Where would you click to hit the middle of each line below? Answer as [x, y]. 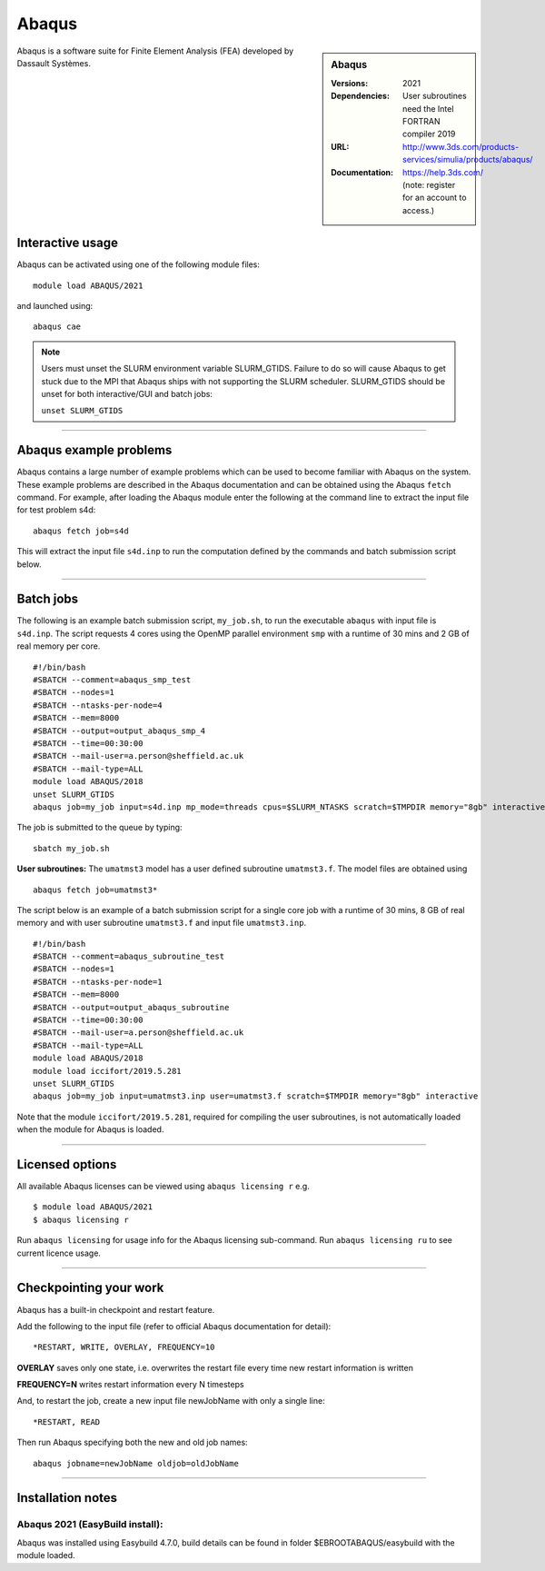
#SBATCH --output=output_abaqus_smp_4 [119, 731]
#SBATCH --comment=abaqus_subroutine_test [129, 957]
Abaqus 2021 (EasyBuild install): [90, 1525]
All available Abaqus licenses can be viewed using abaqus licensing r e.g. [163, 1187]
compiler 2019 [429, 134]
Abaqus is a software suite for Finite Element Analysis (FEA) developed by [155, 51]
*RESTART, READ [67, 1422]
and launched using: [55, 305]
